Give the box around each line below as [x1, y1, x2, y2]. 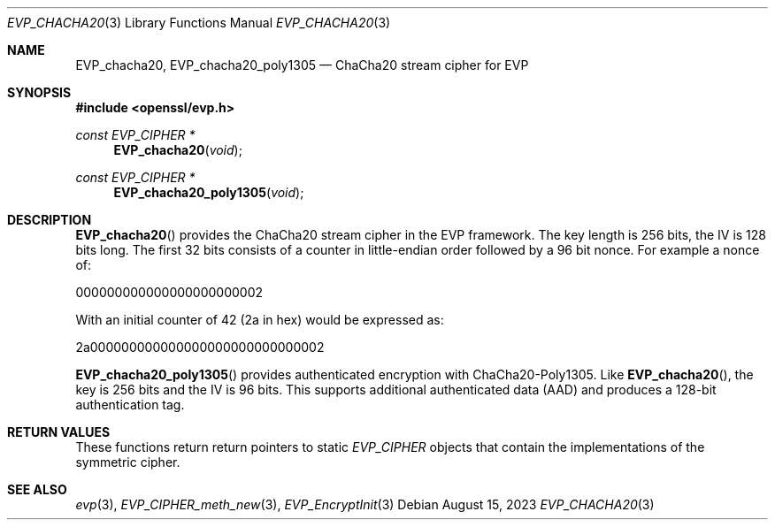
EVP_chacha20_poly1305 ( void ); [113, 185, 304, 200]
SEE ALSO [7, 482, 67, 497]
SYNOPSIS [7, 85, 72, 100]
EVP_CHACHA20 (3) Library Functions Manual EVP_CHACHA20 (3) [7, 15, 391, 30]
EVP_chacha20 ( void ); [113, 142, 242, 157]
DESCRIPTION [7, 212, 92, 227]
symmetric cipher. [75, 454, 180, 470]
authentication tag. [75, 397, 185, 412]
